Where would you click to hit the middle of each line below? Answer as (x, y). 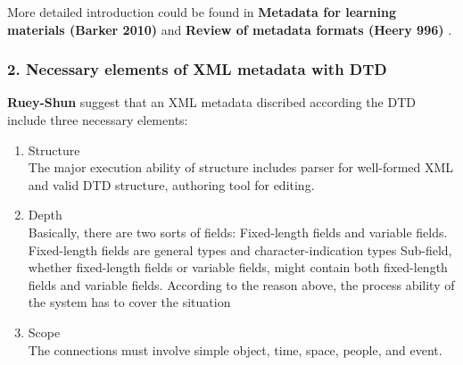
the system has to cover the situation (129, 302)
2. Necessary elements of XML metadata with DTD (197, 69)
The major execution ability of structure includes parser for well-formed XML (241, 167)
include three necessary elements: (98, 120)
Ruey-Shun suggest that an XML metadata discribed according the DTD (211, 102)
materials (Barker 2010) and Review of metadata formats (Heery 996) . (230, 29)
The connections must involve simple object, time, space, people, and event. (235, 349)
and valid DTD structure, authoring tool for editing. (171, 184)
